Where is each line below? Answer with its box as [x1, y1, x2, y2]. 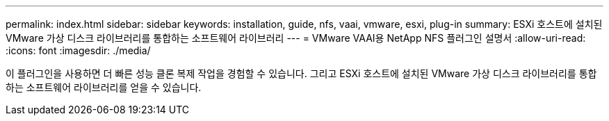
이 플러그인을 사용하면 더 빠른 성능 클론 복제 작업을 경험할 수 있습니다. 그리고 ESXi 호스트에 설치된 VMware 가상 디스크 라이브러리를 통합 [6, 67, 597, 79]
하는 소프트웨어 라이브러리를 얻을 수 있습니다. [6, 81, 202, 93]
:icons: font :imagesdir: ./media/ [6, 45, 151, 56]
